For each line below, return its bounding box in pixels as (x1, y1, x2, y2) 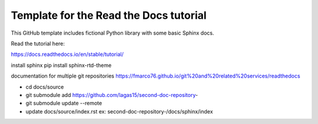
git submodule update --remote (25, 100, 102, 107)
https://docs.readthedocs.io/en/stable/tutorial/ (11, 51, 124, 58)
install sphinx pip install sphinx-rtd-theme (11, 62, 112, 69)
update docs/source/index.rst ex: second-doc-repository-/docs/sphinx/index (25, 108, 213, 115)
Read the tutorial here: (11, 40, 65, 47)
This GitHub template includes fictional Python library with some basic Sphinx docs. (11, 29, 214, 36)
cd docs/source (25, 83, 64, 91)
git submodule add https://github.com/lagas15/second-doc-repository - (25, 91, 198, 98)
